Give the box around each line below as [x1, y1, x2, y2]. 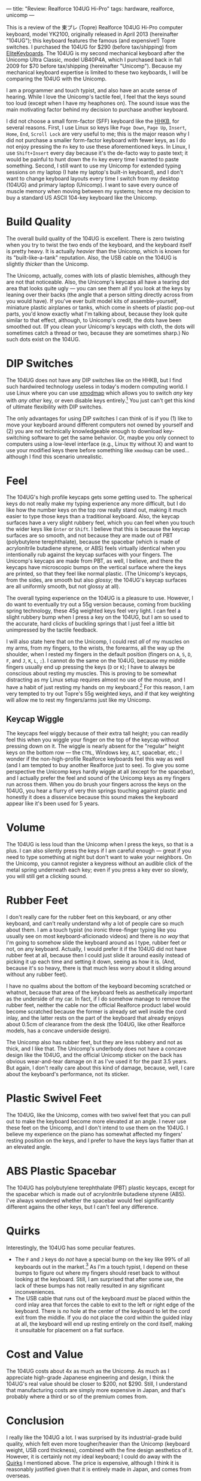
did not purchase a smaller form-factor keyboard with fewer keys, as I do [6, 137, 186, 143]
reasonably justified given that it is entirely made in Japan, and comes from [6, 1466, 191, 1473]
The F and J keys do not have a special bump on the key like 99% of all [14, 1255, 190, 1263]
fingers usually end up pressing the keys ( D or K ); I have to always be [6, 663, 175, 671]
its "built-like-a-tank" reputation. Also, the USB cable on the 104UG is [6, 254, 178, 261]
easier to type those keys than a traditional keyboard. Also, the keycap [6, 513, 179, 520]
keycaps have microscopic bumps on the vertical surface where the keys [6, 564, 187, 571]
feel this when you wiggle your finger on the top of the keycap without [6, 736, 179, 743]
